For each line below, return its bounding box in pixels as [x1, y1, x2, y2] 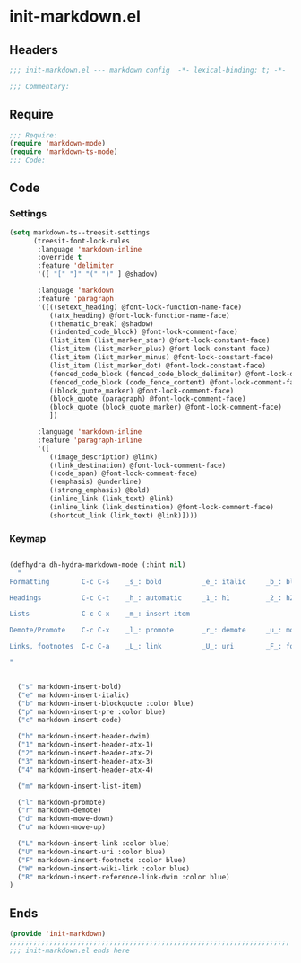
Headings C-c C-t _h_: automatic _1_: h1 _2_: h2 [9, 593, 295, 603]
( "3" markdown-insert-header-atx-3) [17, 756, 154, 765]
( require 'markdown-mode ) [9, 139, 106, 148]
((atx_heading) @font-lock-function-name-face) [48, 311, 230, 320]
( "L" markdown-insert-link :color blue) [17, 839, 170, 848]
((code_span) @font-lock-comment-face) [48, 469, 199, 478]
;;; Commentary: [9, 82, 70, 91]
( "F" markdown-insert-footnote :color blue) [17, 855, 186, 864]
